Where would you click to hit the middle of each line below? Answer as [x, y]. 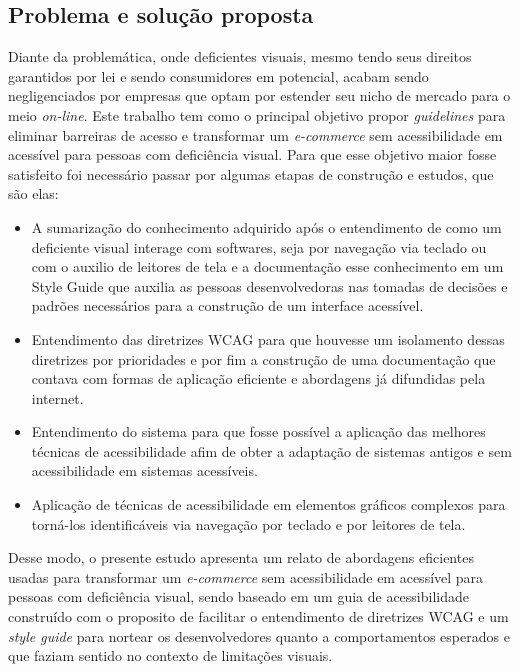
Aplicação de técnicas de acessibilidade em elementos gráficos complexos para [268, 504]
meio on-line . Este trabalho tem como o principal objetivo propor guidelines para [257, 114]
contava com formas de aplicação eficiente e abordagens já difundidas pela [258, 378]
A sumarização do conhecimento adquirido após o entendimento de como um [266, 226]
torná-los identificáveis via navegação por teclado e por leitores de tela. [248, 523]
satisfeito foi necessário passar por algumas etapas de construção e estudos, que [251, 173]
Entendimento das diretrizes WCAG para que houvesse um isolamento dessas [268, 338]
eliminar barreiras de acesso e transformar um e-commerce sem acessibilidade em [255, 134]
